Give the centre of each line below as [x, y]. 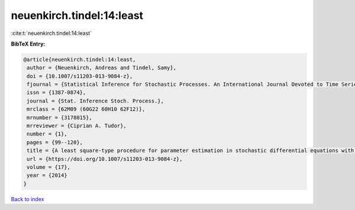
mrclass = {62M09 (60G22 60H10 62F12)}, [86, 109]
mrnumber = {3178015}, [60, 117]
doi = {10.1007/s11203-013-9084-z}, [80, 76]
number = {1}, [47, 134]
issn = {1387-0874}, [57, 93]
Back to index [28, 199]
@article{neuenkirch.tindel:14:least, [80, 59]
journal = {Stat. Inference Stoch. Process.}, [95, 101]
